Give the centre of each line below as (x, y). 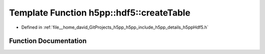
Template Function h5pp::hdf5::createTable (100, 13)
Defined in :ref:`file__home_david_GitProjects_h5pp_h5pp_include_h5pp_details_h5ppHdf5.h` (115, 27)
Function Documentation (48, 41)
